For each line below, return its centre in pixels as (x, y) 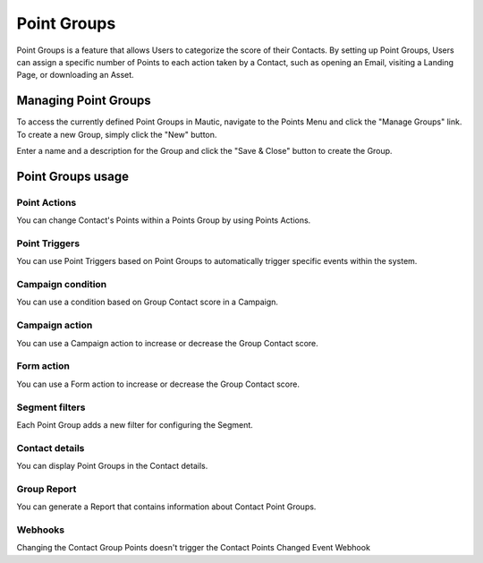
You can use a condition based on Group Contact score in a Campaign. (148, 302)
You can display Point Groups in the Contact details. (112, 466)
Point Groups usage (73, 176)
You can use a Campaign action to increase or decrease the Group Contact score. (168, 343)
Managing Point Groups (84, 101)
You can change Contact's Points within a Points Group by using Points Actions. (164, 220)
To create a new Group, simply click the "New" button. (117, 134)
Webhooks (41, 530)
